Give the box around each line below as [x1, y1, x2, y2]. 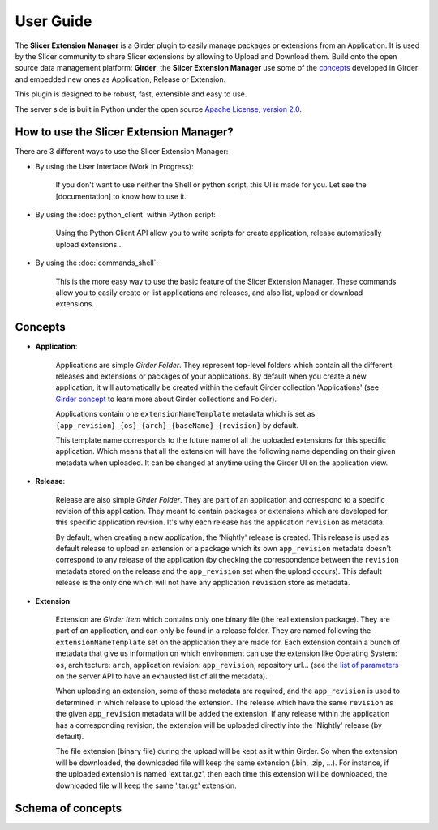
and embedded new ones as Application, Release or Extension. [15, 74, 226, 84]
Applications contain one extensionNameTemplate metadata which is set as [55, 409, 316, 419]
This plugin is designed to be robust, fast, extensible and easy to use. [15, 89, 247, 99]
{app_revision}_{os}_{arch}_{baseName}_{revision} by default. [55, 420, 299, 430]
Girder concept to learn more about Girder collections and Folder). [55, 394, 277, 404]
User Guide [15, 12, 92, 30]
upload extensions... [55, 239, 123, 249]
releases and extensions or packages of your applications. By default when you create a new [55, 371, 367, 381]
